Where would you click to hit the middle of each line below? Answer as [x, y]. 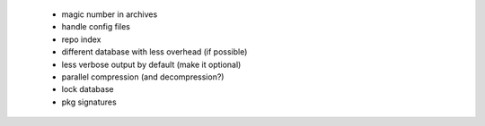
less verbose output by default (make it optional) [151, 64]
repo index [81, 39]
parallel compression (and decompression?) [143, 77]
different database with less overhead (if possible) [154, 52]
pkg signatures [89, 102]
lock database [88, 89]
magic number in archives [110, 14]
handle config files [96, 27]
